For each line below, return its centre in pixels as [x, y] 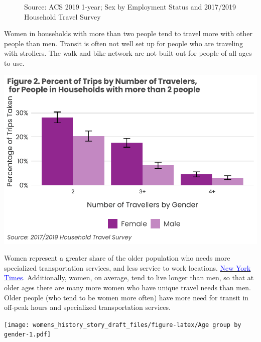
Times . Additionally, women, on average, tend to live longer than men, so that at [129, 277]
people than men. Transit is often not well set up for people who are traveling [123, 43]
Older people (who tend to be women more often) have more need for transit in [126, 297]
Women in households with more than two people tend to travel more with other [128, 33]
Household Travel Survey [62, 16]
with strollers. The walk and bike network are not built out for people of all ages [128, 53]
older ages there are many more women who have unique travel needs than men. [127, 287]
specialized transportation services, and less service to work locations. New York [127, 267]
